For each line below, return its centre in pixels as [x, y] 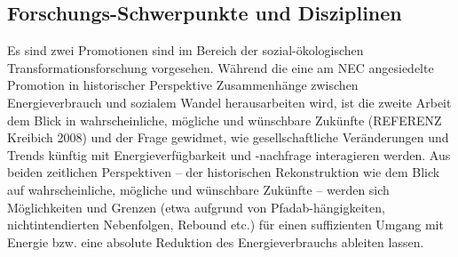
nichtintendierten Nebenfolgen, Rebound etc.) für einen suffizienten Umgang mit [225, 225]
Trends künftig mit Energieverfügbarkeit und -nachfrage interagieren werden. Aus [229, 154]
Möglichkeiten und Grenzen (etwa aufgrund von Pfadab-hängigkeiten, [196, 207]
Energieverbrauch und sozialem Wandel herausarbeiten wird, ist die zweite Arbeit [229, 102]
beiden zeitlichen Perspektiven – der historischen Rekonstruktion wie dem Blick [224, 172]
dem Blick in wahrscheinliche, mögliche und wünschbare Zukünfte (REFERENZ [225, 120]
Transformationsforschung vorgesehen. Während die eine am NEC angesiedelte [221, 67]
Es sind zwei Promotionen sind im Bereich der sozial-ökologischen [186, 50]
